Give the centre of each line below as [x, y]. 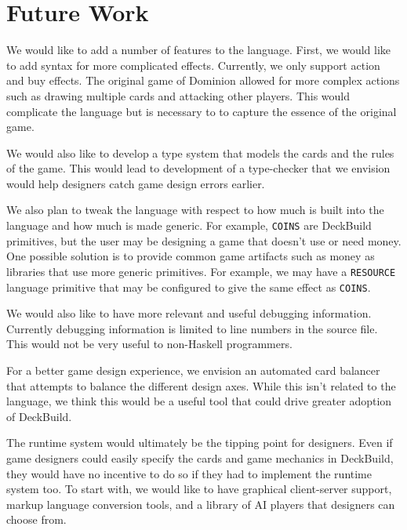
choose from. [36, 519]
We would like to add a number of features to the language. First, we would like [199, 50]
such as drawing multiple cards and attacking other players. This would [178, 95]
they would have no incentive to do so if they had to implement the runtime [189, 473]
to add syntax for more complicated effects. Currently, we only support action [193, 65]
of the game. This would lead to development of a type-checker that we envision [198, 168]
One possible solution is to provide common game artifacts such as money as [191, 256]
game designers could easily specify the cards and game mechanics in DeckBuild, [200, 457]
